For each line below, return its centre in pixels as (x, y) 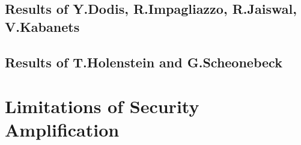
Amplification (62, 130)
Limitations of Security (102, 106)
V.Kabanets (42, 26)
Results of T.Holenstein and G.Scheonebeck (144, 62)
